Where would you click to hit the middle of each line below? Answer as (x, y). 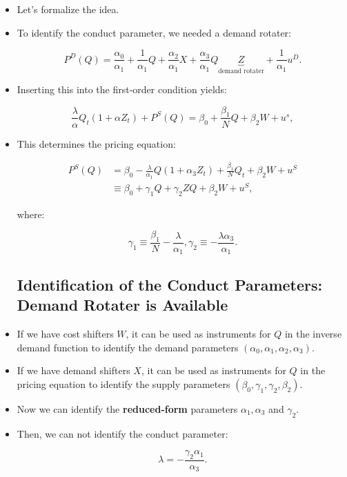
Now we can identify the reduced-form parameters (127, 408)
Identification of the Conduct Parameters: (170, 284)
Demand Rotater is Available (122, 305)
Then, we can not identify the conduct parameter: (122, 433)
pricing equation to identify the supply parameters (123, 383)
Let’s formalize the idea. (68, 9)
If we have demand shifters (73, 370)
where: (31, 214)
